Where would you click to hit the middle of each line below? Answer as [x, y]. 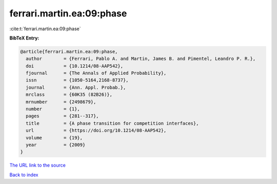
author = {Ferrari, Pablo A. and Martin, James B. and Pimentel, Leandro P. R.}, [141, 59]
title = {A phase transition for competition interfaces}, [112, 123]
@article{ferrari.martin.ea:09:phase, [69, 52]
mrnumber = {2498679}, [61, 102]
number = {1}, [53, 109]
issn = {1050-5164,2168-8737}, [77, 80]
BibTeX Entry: [24, 38]
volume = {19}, [54, 138]
